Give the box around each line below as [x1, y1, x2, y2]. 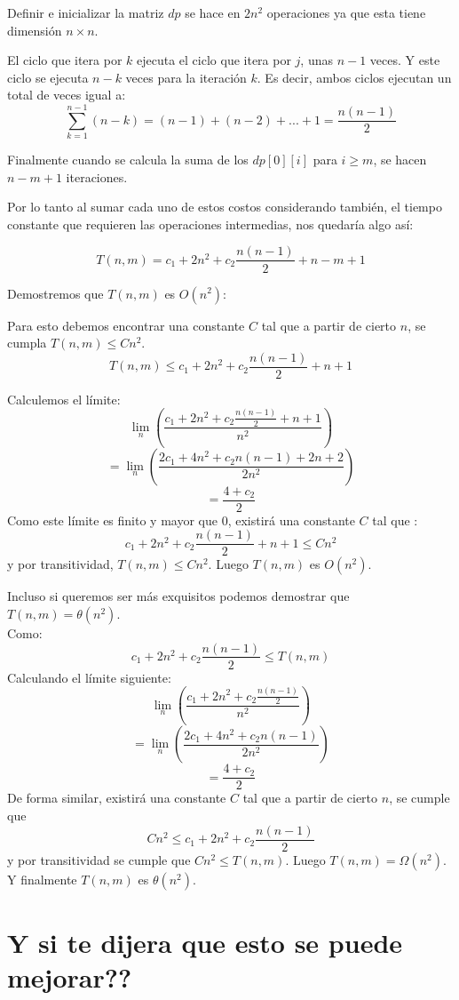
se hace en [185, 4, 241, 21]
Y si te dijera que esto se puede [7, 924, 403, 960]
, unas [300, 51, 333, 69]
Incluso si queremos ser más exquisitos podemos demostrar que [7, 587, 350, 605]
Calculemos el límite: [7, 389, 121, 408]
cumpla [7, 333, 47, 352]
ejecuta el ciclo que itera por [137, 51, 291, 69]
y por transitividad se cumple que [7, 850, 191, 868]
